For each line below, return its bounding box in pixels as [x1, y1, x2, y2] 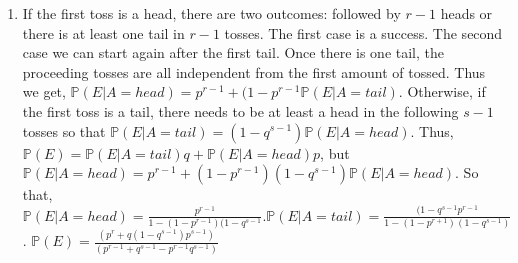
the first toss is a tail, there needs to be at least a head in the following [22, 100, 459, 121]
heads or [440, 3, 493, 23]
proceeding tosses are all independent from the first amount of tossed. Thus [22, 61, 486, 82]
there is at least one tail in [22, 22, 185, 43]
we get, [22, 81, 66, 102]
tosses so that [22, 120, 106, 141]
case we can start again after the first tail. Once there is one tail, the [22, 42, 444, 63]
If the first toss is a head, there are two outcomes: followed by [22, 3, 401, 23]
